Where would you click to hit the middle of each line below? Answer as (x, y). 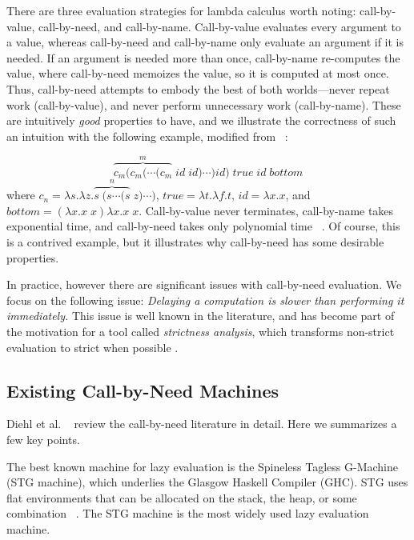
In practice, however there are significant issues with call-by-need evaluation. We (204, 284)
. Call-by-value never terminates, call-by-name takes (266, 210)
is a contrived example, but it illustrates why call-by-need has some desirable (195, 242)
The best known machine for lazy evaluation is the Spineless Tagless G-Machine (203, 466)
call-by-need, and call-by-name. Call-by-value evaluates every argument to (220, 26)
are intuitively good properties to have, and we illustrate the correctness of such (201, 120)
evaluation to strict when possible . (92, 347)
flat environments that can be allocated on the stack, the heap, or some (182, 497)
